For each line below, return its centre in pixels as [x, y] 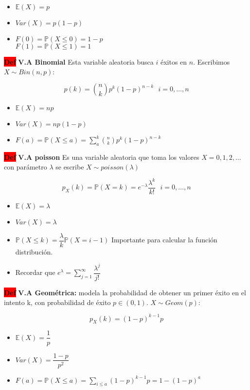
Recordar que [35, 272]
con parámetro [26, 166]
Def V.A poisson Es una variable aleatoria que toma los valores [102, 157]
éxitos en [174, 62]
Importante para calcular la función [164, 240]
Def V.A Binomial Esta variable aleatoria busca [79, 62]
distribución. [34, 251]
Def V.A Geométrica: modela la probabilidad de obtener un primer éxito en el [125, 292]
